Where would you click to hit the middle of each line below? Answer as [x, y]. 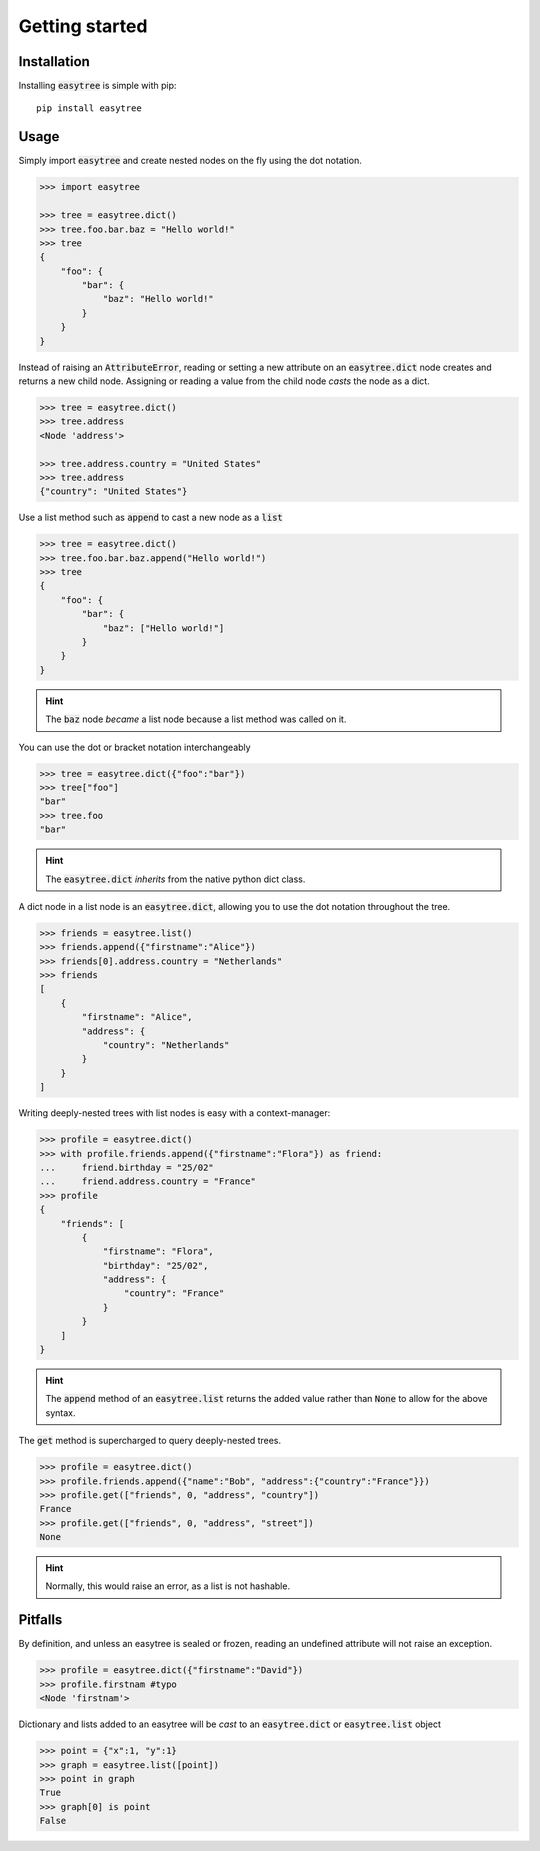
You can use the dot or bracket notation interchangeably [134, 747]
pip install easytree [89, 108]
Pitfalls [40, 1620]
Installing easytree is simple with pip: [97, 86]
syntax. [60, 1412]
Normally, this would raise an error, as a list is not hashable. [167, 1586]
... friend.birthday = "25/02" [126, 1167]
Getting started [83, 26]
